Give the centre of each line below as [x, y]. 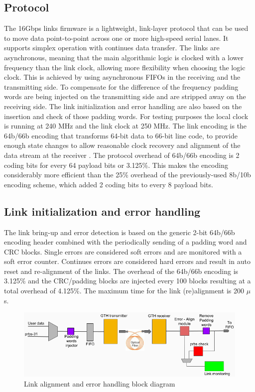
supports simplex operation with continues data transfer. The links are [112, 48]
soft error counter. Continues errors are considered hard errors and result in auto [127, 261]
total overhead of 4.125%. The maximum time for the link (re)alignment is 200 [124, 291]
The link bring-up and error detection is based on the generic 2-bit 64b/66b [120, 232]
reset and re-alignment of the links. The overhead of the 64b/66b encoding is [121, 271]
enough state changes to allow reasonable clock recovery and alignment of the [122, 145]
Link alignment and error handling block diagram [100, 384]
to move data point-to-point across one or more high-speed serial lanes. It [116, 38]
